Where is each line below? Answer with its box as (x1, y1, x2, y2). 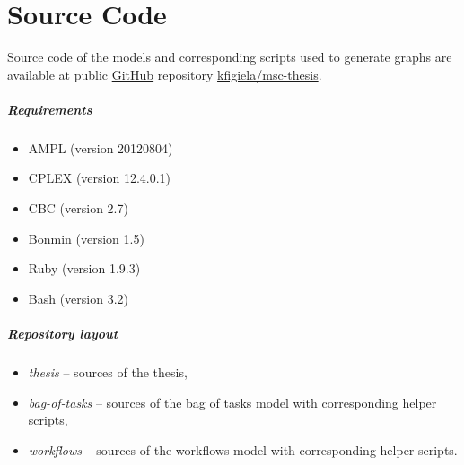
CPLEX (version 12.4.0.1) (28, 168, 171, 187)
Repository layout (7, 324, 118, 343)
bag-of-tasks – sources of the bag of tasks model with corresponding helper (28, 392, 437, 411)
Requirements (7, 99, 92, 118)
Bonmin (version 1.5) (28, 228, 144, 247)
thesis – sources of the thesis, (28, 363, 188, 381)
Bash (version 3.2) (28, 288, 129, 307)
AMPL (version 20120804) (28, 138, 173, 157)
